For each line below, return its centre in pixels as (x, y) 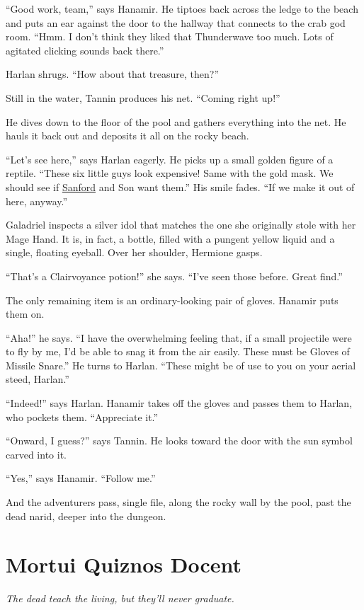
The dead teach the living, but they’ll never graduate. (120, 598)
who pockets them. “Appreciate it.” (82, 416)
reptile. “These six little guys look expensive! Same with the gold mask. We (170, 173)
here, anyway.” (37, 201)
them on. (25, 314)
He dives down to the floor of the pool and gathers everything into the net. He (176, 121)
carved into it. (36, 454)
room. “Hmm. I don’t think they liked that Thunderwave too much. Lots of (170, 36)
